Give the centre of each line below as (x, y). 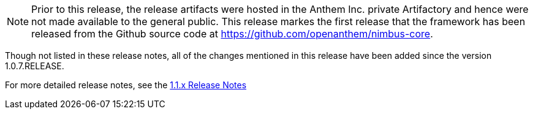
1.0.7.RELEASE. (35, 66)
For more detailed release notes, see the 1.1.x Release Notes (126, 85)
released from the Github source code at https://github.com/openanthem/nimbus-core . (232, 34)
